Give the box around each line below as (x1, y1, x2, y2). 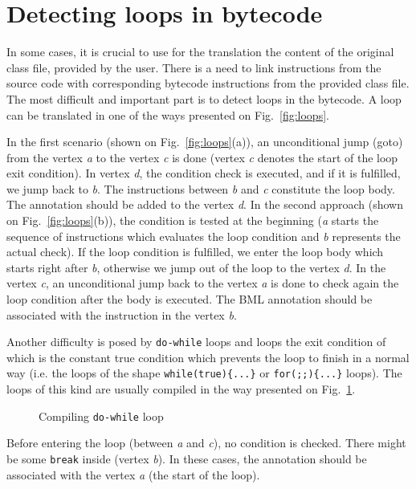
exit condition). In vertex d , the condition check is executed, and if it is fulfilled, (6, 165, 401, 181)
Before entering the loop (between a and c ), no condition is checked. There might (6, 434, 406, 451)
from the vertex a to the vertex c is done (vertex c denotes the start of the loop (6, 149, 398, 165)
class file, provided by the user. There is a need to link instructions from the (6, 59, 381, 75)
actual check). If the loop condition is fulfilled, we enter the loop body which (6, 243, 384, 260)
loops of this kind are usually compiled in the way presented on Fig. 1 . (6, 381, 356, 397)
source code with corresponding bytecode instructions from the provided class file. (6, 75, 410, 92)
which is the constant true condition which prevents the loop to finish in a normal (6, 348, 410, 365)
